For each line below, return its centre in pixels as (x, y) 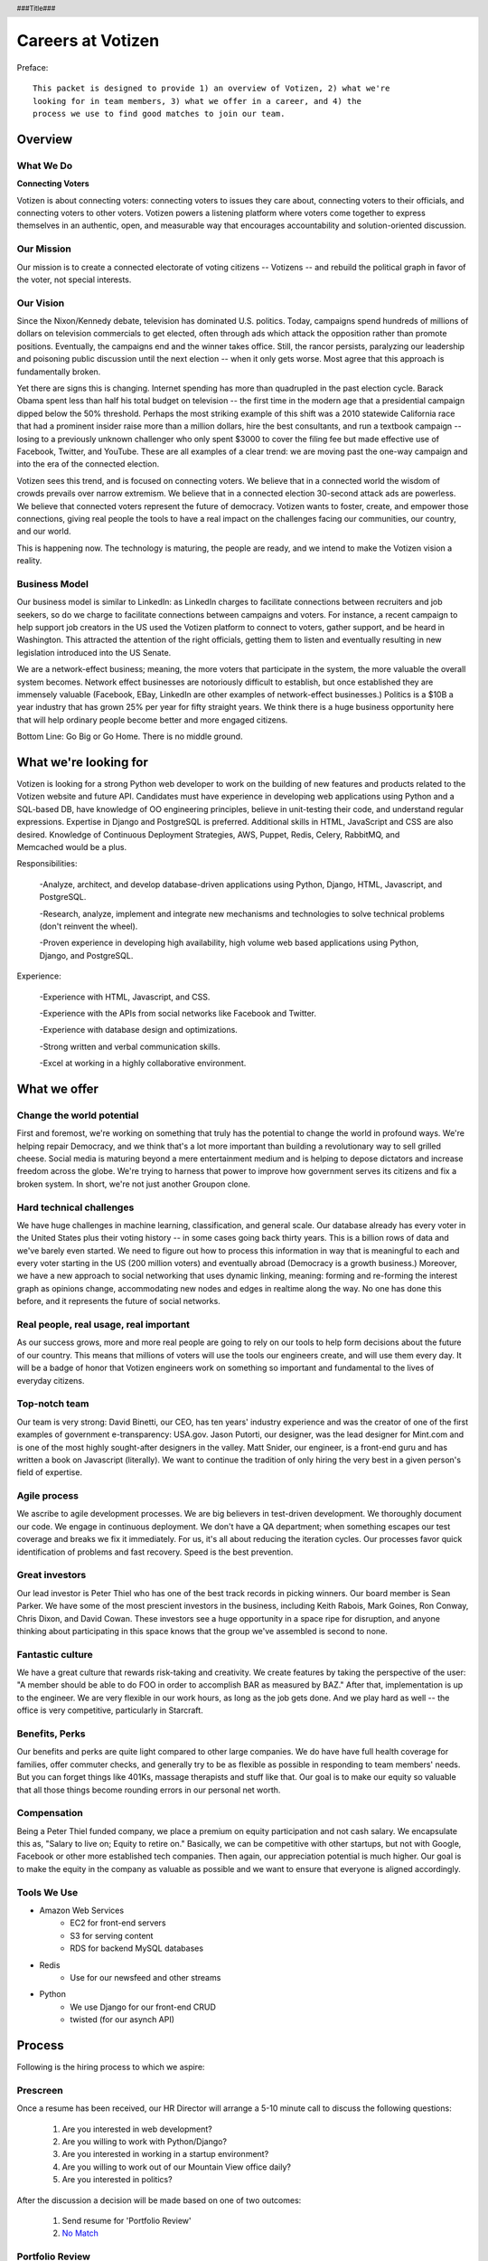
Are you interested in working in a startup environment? (165, 2154)
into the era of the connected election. (88, 464)
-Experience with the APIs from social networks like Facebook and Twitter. (178, 1013)
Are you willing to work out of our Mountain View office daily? (176, 2167)
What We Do (45, 166)
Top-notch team (53, 1404)
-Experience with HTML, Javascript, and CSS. (125, 997)
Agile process (47, 1496)
